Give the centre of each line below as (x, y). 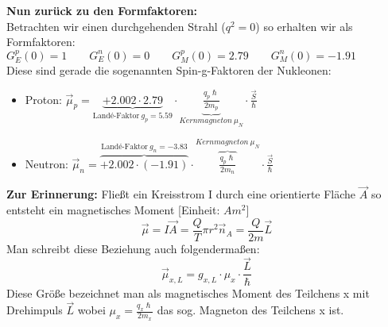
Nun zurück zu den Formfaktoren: (102, 10)
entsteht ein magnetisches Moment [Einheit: (113, 210)
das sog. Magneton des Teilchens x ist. (250, 310)
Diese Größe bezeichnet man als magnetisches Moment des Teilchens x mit (188, 292)
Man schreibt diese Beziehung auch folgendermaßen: (133, 248)
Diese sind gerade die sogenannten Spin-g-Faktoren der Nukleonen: (169, 70)
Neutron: (47, 163)
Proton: (43, 99)
